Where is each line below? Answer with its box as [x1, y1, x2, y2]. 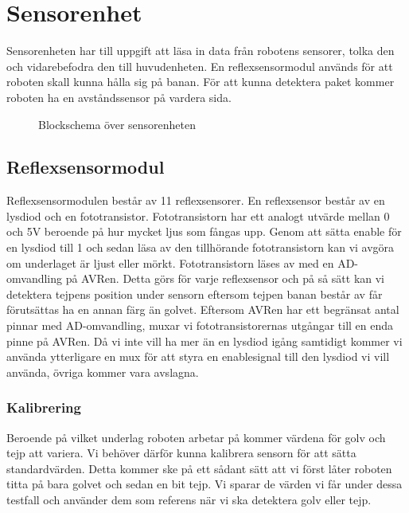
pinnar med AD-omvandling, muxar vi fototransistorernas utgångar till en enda [6, 317, 394, 334]
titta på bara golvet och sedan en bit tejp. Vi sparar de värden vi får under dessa [6, 476, 403, 492]
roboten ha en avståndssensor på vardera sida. [6, 88, 232, 105]
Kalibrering [6, 397, 81, 417]
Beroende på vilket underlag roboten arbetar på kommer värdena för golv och [6, 429, 386, 445]
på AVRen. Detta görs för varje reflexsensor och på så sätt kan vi [65, 270, 385, 287]
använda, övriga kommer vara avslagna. [6, 363, 199, 380]
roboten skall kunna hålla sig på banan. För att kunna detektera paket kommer [6, 73, 395, 90]
